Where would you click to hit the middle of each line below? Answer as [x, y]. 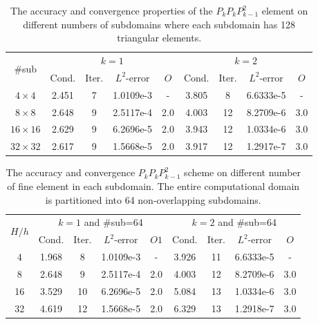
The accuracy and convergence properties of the [112, 10]
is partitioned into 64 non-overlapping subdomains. [153, 199]
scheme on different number [243, 172]
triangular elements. [159, 38]
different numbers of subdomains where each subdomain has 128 [159, 24]
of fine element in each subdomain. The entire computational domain [153, 185]
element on [285, 10]
